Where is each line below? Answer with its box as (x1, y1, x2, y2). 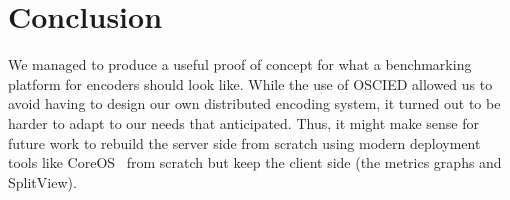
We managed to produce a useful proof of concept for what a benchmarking (8, 54, 472, 75)
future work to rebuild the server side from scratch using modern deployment (8, 132, 481, 153)
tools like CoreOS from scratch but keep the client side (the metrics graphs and (8, 152, 502, 173)
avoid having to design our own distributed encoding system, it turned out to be (8, 93, 501, 114)
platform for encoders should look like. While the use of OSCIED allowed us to (8, 73, 493, 94)
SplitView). (8, 171, 77, 192)
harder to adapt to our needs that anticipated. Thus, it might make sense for (8, 112, 480, 133)
